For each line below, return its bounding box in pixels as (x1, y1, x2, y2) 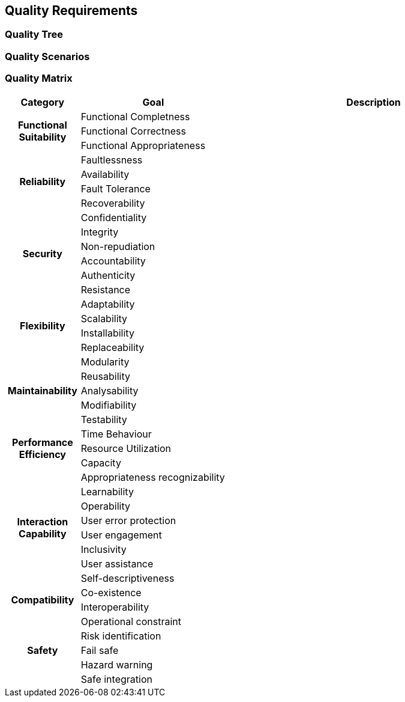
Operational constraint (80, 615, 182, 627)
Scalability (80, 312, 128, 325)
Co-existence (80, 586, 142, 599)
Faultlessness (80, 153, 143, 166)
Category (20, 96, 65, 108)
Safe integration (80, 673, 152, 685)
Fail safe (80, 644, 119, 656)
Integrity (80, 225, 119, 238)
